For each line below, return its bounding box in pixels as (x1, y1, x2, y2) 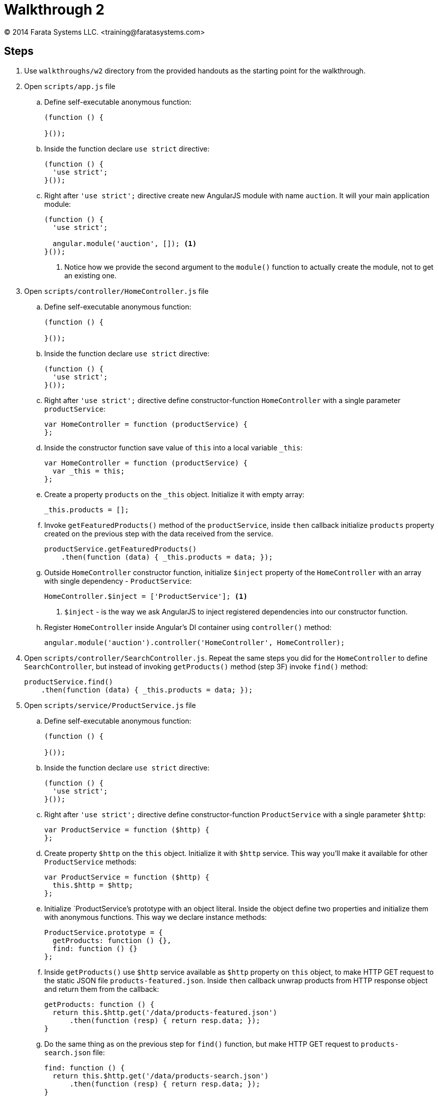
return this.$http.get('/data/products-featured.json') (52, 1008, 277, 1016)
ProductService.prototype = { (44, 928, 163, 936)
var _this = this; (52, 466, 125, 475)
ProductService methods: (44, 857, 137, 866)
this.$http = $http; (52, 881, 134, 889)
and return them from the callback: (44, 984, 159, 993)
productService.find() (24, 677, 114, 686)
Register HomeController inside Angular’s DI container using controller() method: (44, 622, 332, 632)
